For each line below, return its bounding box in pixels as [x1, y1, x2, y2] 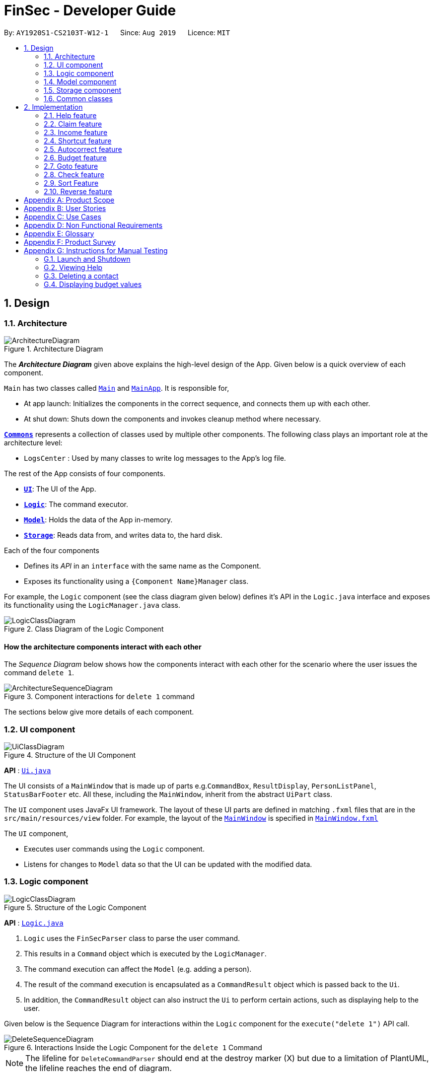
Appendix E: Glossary [24, 229, 94, 238]
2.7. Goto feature [44, 161, 98, 170]
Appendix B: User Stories [24, 204, 106, 213]
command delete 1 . [4, 668, 74, 677]
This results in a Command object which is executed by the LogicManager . [24, 949, 267, 958]
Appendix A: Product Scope [24, 195, 115, 204]
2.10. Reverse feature [44, 187, 112, 196]
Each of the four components [4, 546, 99, 555]
